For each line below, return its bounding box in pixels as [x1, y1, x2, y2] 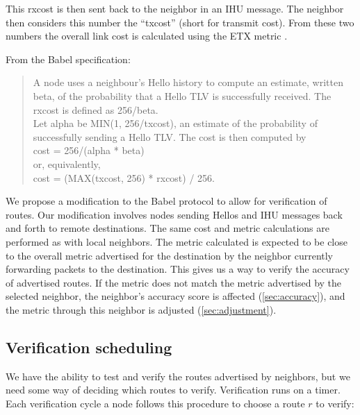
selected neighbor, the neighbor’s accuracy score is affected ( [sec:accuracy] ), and [6, 289, 345, 303]
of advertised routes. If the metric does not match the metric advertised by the [6, 275, 342, 289]
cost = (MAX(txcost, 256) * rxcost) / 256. [33, 170, 215, 185]
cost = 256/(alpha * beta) [33, 143, 145, 158]
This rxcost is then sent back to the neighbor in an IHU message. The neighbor [6, 1, 344, 15]
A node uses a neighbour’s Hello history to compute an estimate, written [33, 75, 343, 90]
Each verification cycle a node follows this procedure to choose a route [6, 396, 305, 410]
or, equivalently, [33, 156, 101, 171]
